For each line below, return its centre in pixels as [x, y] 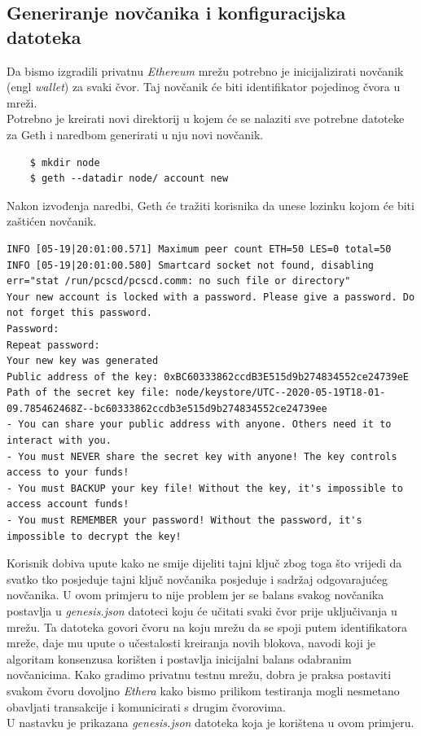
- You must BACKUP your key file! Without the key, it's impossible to [205, 488]
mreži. [22, 102]
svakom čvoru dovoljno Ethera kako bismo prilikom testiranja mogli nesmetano [203, 690]
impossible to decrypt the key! [94, 536]
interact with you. [59, 441]
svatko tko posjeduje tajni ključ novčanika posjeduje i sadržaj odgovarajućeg [197, 578]
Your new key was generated [83, 361]
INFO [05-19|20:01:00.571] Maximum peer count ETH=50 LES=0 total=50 [199, 249]
